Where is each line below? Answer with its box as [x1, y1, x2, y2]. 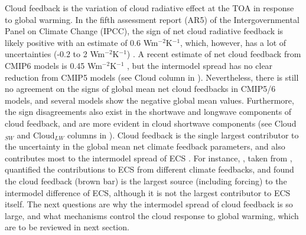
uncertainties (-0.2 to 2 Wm [5, 48, 105, 60]
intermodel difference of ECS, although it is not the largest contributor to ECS [5, 186, 291, 198]
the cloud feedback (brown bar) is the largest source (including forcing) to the [5, 174, 287, 187]
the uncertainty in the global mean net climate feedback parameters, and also [5, 140, 285, 153]
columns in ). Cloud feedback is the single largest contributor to [67, 128, 299, 141]
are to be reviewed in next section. [5, 221, 129, 233]
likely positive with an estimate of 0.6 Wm [5, 36, 158, 48]
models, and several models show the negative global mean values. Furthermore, [5, 94, 294, 106]
